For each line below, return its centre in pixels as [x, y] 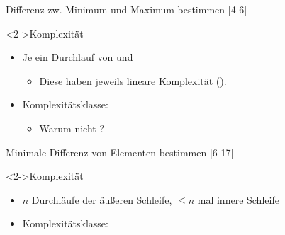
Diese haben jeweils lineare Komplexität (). [133, 80]
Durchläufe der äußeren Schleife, [102, 199]
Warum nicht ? [72, 128]
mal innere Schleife [238, 199]
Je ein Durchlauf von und [78, 57]
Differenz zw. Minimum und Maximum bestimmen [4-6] [127, 9]
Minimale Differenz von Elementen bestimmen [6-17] [120, 152]
